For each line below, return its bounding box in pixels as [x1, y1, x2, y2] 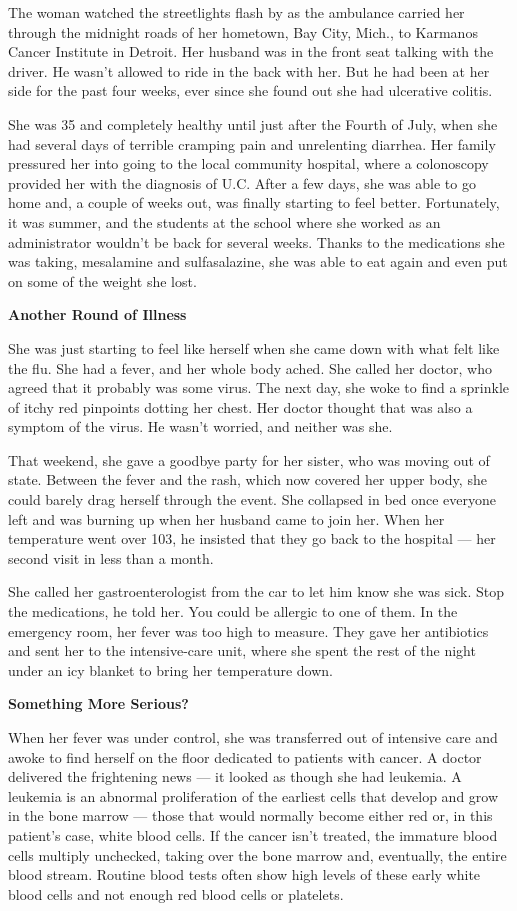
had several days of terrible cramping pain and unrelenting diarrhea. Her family [8, 133, 496, 154]
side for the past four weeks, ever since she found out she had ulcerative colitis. [8, 80, 493, 101]
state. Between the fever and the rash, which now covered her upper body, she [8, 469, 487, 490]
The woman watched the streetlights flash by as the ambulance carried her [8, 2, 465, 22]
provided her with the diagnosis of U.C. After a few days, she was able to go [8, 172, 476, 193]
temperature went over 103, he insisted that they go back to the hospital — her [8, 528, 496, 549]
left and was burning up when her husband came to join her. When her [8, 508, 445, 529]
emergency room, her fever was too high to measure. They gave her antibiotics [8, 620, 489, 641]
